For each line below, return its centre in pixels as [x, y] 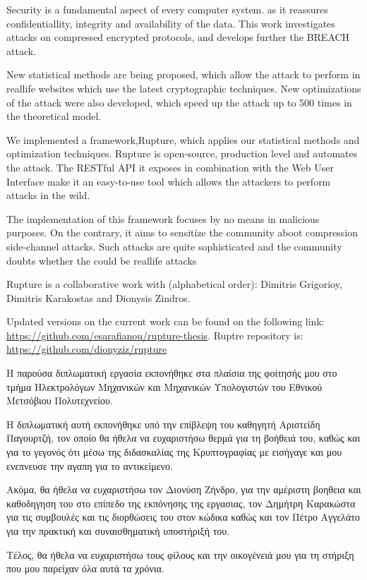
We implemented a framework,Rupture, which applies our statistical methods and [183, 139]
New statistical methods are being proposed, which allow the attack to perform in [183, 74]
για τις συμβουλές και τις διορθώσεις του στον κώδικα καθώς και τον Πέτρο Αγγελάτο [183, 517]
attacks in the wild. [48, 195]
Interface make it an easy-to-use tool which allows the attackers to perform [169, 181]
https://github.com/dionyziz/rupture [87, 349]
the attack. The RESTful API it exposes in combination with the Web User [170, 167]
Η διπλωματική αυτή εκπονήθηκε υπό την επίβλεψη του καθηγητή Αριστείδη [163, 424]
